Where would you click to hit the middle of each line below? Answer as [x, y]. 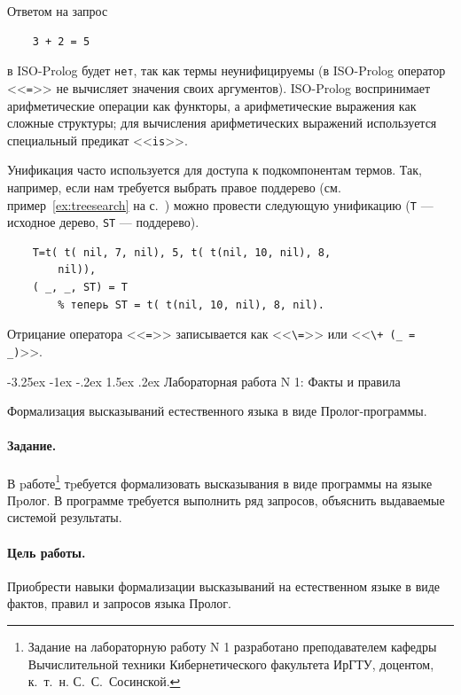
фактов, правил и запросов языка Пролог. [119, 603]
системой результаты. [65, 517]
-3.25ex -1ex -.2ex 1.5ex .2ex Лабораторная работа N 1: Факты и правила [204, 381]
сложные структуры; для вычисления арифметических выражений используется [222, 123]
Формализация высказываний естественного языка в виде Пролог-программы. [217, 411]
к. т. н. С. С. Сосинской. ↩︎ [104, 681]
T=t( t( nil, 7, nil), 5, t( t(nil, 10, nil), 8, [182, 252]
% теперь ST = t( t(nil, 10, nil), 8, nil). [191, 305]
